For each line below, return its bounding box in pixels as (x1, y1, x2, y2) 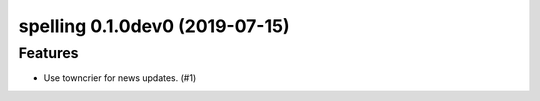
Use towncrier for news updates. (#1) (43, 72, 197, 84)
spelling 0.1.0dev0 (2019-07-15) (18, 15, 290, 37)
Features (18, 44, 79, 62)
